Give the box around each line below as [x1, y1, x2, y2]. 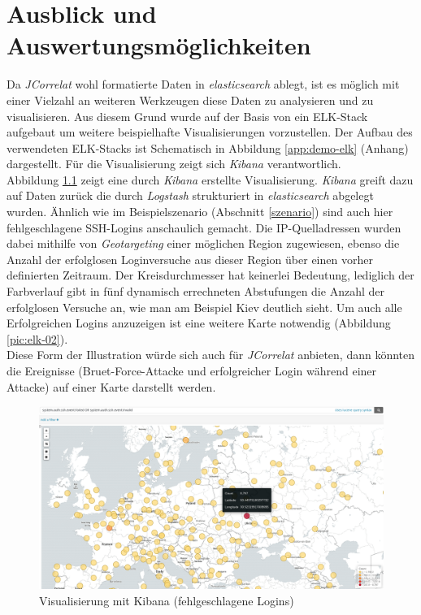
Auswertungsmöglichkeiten [7, 28, 311, 62]
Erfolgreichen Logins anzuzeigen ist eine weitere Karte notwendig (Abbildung [7, 314, 391, 331]
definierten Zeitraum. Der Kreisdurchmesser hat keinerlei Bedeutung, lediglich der [7, 266, 414, 284]
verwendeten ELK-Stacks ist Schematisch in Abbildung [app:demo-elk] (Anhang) [7, 139, 409, 156]
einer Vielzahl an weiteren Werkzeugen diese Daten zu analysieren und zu [7, 91, 374, 108]
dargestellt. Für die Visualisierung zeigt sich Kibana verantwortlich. [7, 155, 341, 172]
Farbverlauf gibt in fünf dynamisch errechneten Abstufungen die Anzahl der [7, 283, 384, 300]
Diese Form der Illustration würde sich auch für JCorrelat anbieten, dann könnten [7, 346, 415, 363]
